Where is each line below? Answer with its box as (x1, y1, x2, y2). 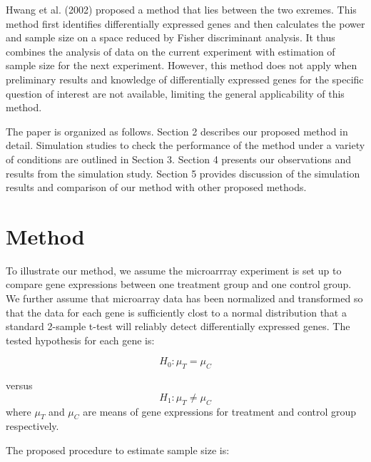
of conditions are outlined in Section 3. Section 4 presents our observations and (6, 151, 351, 166)
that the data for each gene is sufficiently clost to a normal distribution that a (6, 304, 347, 319)
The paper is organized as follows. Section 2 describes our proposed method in (6, 123, 348, 138)
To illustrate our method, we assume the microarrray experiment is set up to (6, 262, 342, 277)
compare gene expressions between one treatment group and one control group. (6, 277, 352, 292)
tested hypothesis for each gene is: (6, 332, 155, 347)
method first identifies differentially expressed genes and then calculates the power (6, 16, 365, 31)
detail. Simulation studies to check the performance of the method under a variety (6, 138, 365, 153)
